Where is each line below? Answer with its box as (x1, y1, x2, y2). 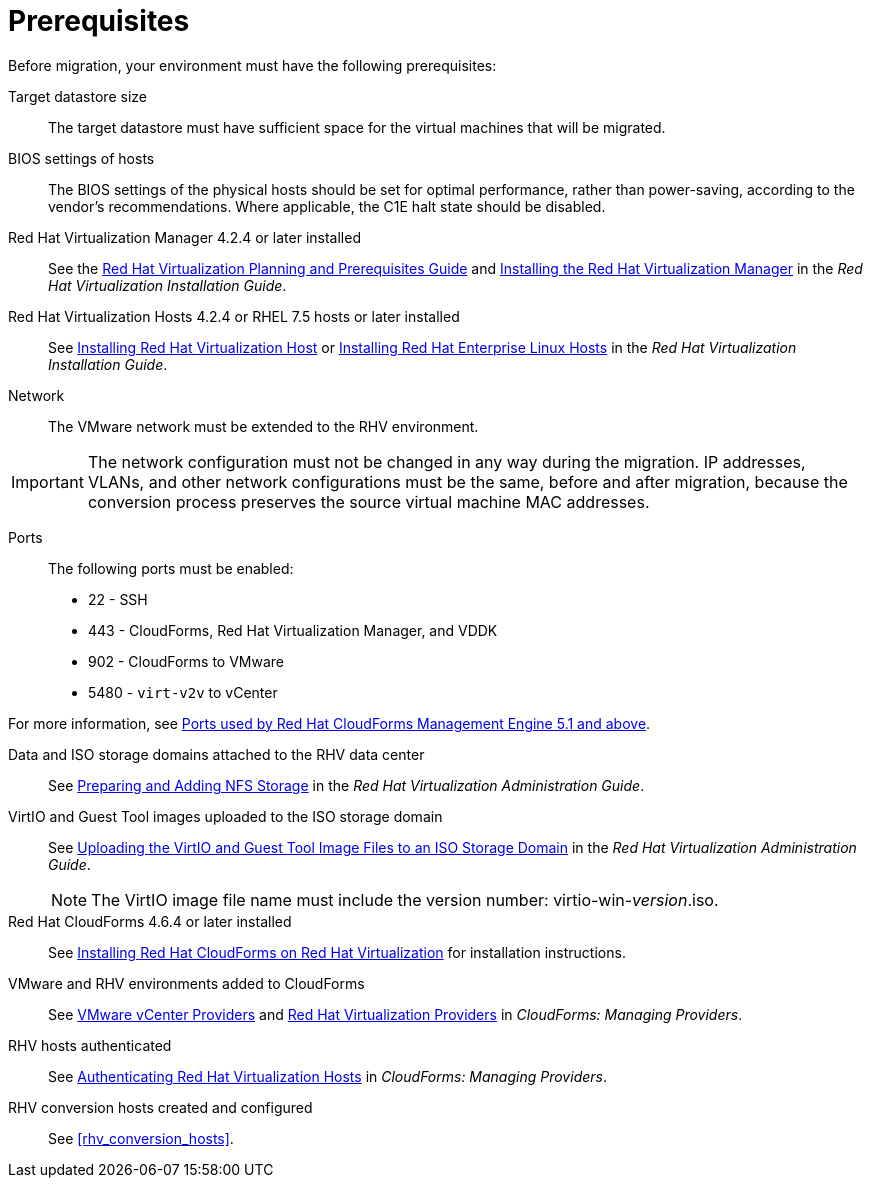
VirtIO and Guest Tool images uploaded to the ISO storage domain (8, 807, 443, 825)
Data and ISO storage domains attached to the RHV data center (8, 745, 425, 763)
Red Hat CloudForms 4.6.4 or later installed (8, 912, 292, 930)
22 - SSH (88, 590, 148, 608)
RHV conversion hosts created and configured (8, 1098, 313, 1116)
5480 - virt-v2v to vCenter (88, 683, 278, 701)
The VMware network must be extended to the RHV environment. (48, 417, 479, 435)
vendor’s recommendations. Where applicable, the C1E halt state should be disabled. (48, 197, 606, 215)
